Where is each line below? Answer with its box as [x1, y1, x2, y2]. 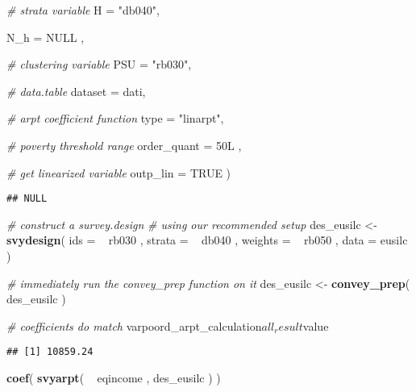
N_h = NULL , [6, 28, 85, 45]
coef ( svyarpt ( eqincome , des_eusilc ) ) [6, 369, 221, 386]
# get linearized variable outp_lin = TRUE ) [6, 164, 231, 181]
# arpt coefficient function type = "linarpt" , [6, 110, 224, 127]
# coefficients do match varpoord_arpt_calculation [6, 317, 262, 334]
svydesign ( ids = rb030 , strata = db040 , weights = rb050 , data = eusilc [6, 231, 408, 248]
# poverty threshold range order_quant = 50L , [6, 136, 242, 153]
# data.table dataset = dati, [6, 82, 146, 99]
